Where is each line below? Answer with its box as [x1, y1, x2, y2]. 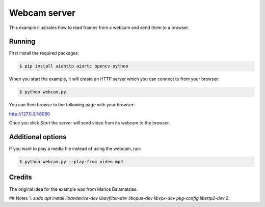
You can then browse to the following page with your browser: [9, 102, 135, 108]
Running [9, 37, 36, 46]
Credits [9, 173, 32, 181]
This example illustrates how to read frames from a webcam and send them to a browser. [9, 25, 189, 30]
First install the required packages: [9, 50, 79, 56]
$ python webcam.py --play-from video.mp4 [19, 159, 123, 165]
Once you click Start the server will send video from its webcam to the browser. [9, 120, 170, 126]
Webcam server [9, 7, 76, 18]
